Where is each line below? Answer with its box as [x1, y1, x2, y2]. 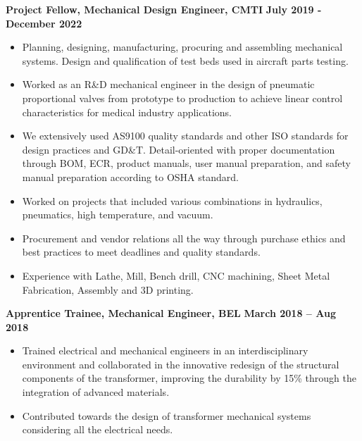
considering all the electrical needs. [22, 422, 173, 437]
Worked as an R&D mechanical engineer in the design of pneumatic [22, 77, 315, 92]
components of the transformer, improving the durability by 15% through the [22, 371, 356, 385]
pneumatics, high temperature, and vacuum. [22, 207, 213, 222]
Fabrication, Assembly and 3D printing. [22, 282, 194, 297]
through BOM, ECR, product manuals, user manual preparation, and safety [22, 156, 351, 170]
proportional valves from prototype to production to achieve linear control [22, 90, 343, 105]
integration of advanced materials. [22, 385, 170, 399]
